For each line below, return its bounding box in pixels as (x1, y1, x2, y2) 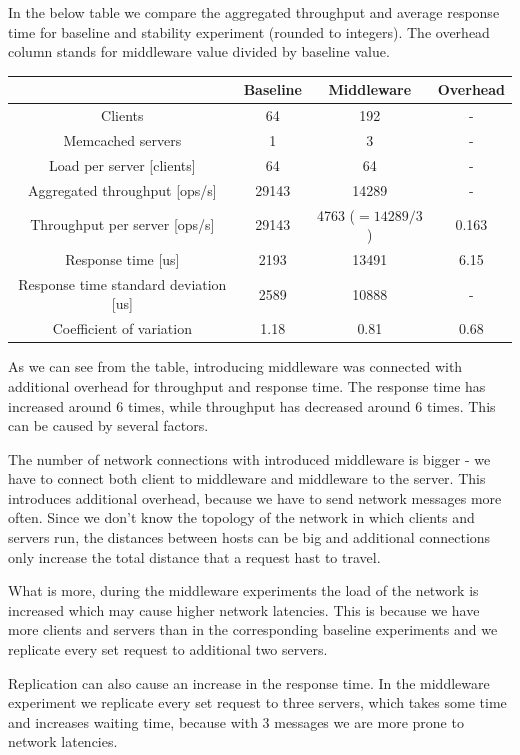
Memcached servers (63, 129, 182, 150)
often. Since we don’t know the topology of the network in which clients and (8, 507, 475, 528)
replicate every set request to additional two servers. (8, 639, 328, 660)
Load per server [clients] (48, 154, 196, 175)
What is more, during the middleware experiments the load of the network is (8, 580, 479, 601)
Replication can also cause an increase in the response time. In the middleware (8, 672, 490, 693)
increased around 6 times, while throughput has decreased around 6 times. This (8, 395, 496, 416)
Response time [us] (65, 248, 180, 269)
